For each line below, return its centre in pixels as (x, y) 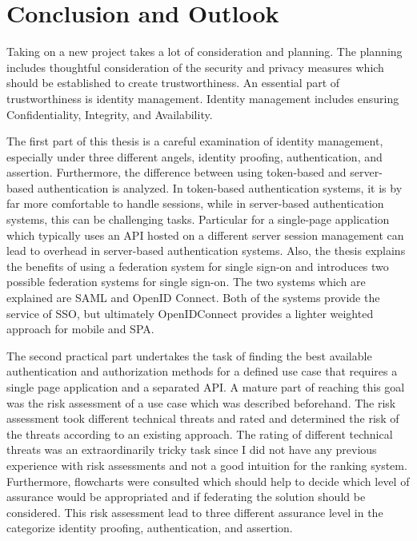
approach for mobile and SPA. (80, 329)
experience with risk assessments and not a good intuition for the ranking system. (207, 465)
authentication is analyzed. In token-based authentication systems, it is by (220, 187)
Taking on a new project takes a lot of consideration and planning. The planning (204, 52)
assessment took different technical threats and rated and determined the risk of (203, 418)
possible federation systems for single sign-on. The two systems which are (186, 282)
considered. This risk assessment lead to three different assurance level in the (195, 512)
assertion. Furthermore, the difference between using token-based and (176, 172)
